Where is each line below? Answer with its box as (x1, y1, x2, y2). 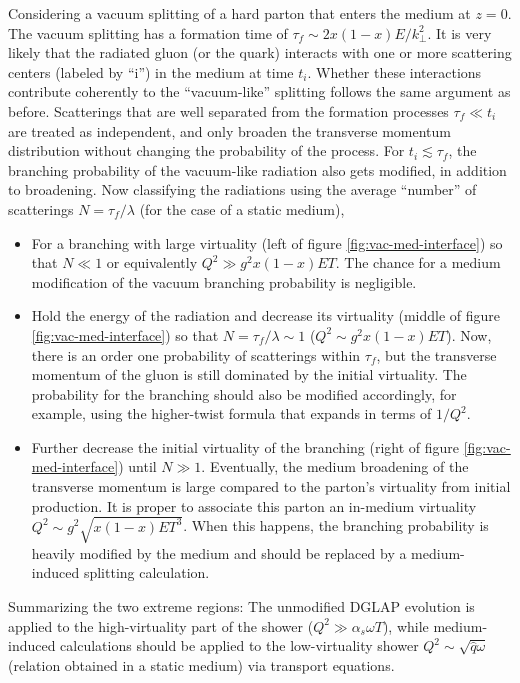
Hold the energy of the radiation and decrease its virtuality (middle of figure (31, 305, 501, 326)
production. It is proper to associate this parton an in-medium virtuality (31, 495, 477, 516)
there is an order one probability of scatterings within (31, 344, 361, 365)
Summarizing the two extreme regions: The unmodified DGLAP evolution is (8, 595, 475, 616)
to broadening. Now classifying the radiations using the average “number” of (8, 179, 477, 200)
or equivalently (106, 252, 198, 273)
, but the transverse (376, 344, 497, 365)
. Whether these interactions (307, 61, 482, 82)
